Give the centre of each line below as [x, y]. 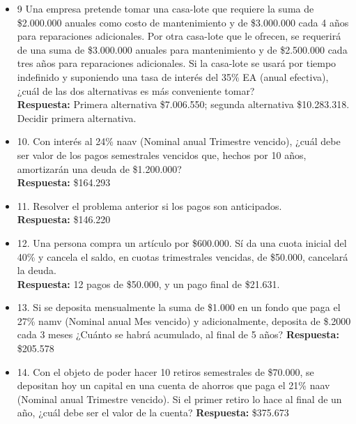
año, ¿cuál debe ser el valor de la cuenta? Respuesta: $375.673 [153, 412]
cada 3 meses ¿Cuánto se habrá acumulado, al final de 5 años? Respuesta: [178, 334]
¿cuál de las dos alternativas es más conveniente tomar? [136, 90]
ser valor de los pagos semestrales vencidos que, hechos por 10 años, [162, 154]
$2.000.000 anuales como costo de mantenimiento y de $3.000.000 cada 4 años [183, 22]
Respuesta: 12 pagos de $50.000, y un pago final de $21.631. [148, 283]
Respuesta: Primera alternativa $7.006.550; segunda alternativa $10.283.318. [183, 104]
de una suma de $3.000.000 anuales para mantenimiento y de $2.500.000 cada [182, 49]
